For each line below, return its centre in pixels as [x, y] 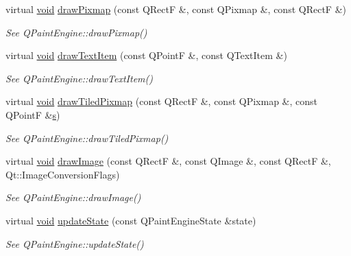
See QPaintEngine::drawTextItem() [79, 78]
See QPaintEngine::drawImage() [73, 197]
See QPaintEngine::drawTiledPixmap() [87, 138]
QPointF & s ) [33, 114]
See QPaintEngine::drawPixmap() [76, 32]
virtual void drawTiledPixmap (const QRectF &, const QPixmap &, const [161, 101]
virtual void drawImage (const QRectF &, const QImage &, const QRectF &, [168, 161]
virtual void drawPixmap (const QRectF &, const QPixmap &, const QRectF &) [176, 9]
